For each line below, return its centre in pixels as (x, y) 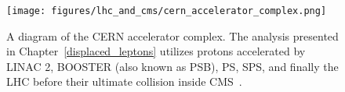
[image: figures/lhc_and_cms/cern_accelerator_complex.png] (167, 11)
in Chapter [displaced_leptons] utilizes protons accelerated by (156, 51)
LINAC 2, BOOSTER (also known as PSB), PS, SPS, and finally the (172, 66)
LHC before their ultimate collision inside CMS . (124, 81)
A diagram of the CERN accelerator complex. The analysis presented (172, 35)
